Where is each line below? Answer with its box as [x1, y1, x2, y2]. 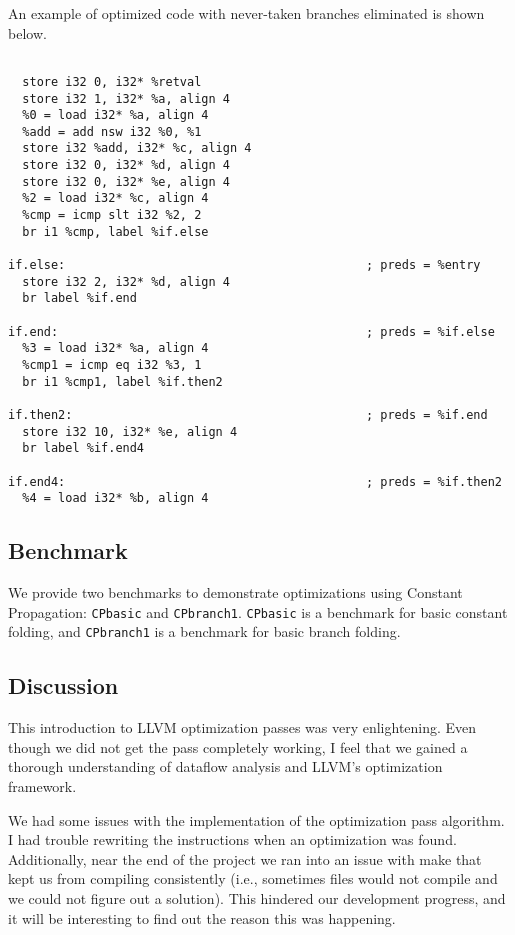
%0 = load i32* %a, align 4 [22, 108, 209, 123]
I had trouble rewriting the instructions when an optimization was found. [8, 829, 457, 850]
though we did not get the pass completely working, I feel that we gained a [8, 736, 468, 757]
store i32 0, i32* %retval [22, 74, 202, 89]
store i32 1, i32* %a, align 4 [22, 91, 230, 106]
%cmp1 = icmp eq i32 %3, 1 [22, 358, 202, 372]
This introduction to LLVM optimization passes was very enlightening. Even [8, 717, 477, 738]
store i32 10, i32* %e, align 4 [22, 424, 238, 439]
